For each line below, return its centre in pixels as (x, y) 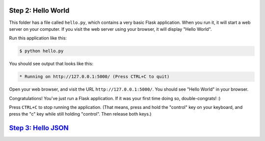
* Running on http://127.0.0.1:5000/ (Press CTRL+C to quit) (94, 77)
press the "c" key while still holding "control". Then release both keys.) (80, 114)
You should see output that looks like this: (51, 64)
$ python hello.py (41, 51)
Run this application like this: (38, 38)
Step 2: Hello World (39, 10)
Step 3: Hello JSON (39, 128)
